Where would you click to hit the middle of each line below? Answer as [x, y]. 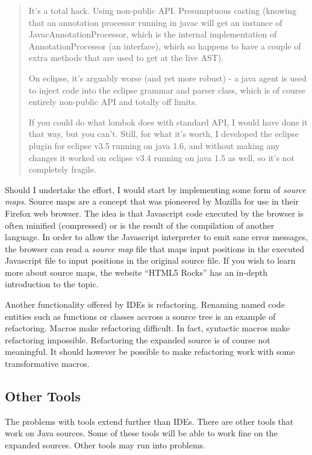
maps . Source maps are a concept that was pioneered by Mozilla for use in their [152, 201]
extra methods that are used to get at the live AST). [126, 58]
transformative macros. [47, 364]
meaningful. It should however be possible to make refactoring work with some [150, 352]
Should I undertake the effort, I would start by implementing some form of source [155, 189]
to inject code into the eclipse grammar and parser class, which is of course [167, 90]
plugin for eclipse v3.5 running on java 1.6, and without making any [154, 145]
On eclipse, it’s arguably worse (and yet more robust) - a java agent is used [167, 78]
